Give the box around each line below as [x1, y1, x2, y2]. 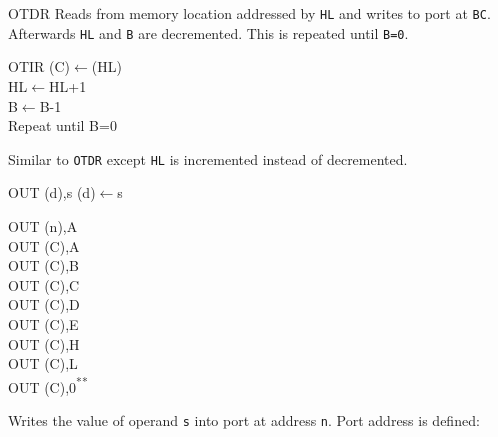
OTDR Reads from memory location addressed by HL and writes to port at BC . [8, 3, 491, 23]
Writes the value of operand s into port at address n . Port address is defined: [8, 409, 480, 430]
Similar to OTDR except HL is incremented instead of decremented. [8, 148, 408, 169]
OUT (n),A [8, 215, 78, 236]
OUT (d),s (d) [8, 182, 96, 203]
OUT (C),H [8, 333, 80, 354]
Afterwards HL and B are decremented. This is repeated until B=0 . [8, 22, 409, 43]
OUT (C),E [8, 313, 79, 334]
